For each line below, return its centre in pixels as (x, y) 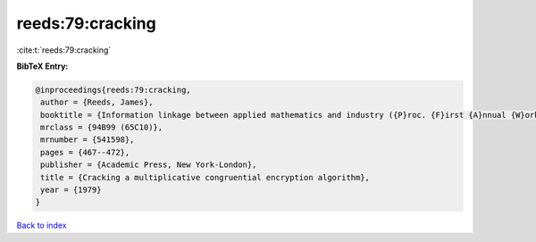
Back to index (42, 225)
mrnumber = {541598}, (88, 140)
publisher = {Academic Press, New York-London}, (149, 165)
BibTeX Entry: (42, 66)
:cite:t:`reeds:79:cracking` (64, 50)
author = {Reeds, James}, (97, 102)
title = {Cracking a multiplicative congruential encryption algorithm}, (205, 177)
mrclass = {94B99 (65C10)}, (102, 128)
